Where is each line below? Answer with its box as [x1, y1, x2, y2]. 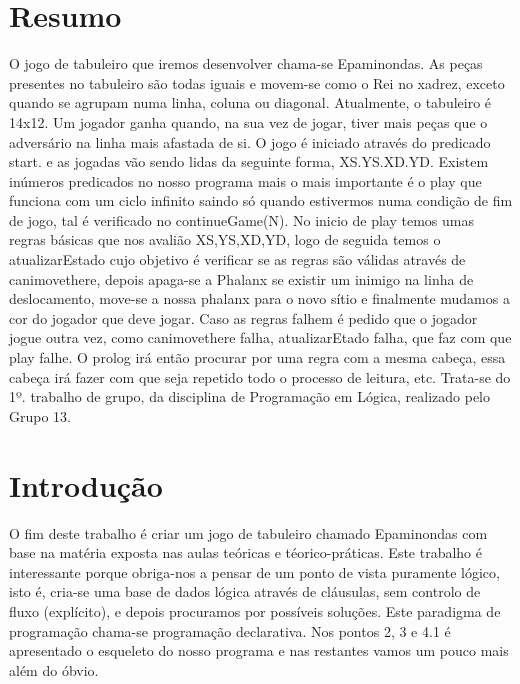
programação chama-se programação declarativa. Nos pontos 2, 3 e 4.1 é [9, 620, 451, 641]
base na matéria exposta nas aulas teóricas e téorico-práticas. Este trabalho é [9, 542, 482, 563]
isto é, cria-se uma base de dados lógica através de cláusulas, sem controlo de [9, 581, 481, 602]
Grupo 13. [9, 405, 71, 426]
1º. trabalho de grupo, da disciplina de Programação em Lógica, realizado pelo [9, 386, 490, 407]
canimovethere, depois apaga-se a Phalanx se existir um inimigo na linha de [9, 268, 474, 289]
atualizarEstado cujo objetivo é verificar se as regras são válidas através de [9, 249, 466, 270]
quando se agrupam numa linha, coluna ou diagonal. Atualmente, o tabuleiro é [9, 92, 492, 113]
